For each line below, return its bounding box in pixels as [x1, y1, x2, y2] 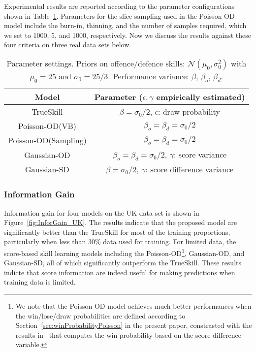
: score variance [173, 149, 227, 160]
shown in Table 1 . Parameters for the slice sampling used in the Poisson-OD [4, 10, 235, 21]
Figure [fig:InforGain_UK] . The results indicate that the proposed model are [4, 217, 237, 227]
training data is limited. [4, 277, 76, 287]
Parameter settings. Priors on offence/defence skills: [6, 57, 185, 69]
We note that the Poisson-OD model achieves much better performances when [15, 300, 252, 311]
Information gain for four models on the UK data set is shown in [4, 207, 199, 218]
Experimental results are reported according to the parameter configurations [4, 1, 235, 11]
